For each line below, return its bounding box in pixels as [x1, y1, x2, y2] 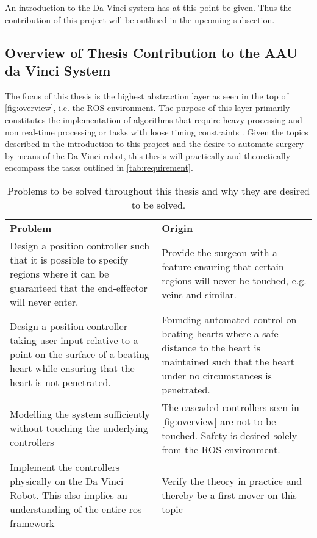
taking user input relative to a [10, 333, 138, 348]
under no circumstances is [162, 368, 272, 382]
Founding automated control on [162, 312, 297, 326]
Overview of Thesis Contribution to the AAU [5, 43, 298, 62]
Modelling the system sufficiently [10, 407, 151, 421]
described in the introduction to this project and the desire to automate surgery [5, 137, 304, 150]
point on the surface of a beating [10, 347, 150, 362]
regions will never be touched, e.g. [162, 273, 307, 288]
